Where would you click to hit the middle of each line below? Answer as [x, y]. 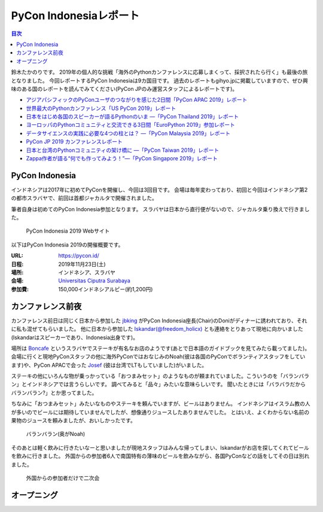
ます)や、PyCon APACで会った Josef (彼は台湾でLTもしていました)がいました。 [109, 365]
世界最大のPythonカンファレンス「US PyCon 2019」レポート [101, 108]
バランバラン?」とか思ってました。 [54, 392]
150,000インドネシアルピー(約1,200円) [106, 289]
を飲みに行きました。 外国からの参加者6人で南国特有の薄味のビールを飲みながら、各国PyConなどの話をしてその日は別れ [160, 456]
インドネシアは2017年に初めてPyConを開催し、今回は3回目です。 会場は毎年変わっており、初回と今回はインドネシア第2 [159, 190]
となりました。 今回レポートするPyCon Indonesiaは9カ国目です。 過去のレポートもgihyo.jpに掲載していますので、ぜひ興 [159, 80]
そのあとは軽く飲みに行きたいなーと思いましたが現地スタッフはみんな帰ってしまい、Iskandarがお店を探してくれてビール [160, 447]
